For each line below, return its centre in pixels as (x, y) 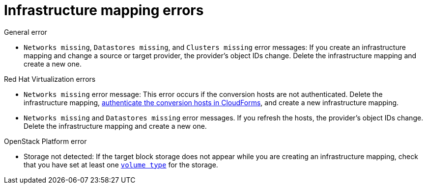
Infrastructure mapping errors (104, 10)
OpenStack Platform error (45, 141)
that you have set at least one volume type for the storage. (121, 164)
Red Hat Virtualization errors (50, 79)
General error (26, 32)
